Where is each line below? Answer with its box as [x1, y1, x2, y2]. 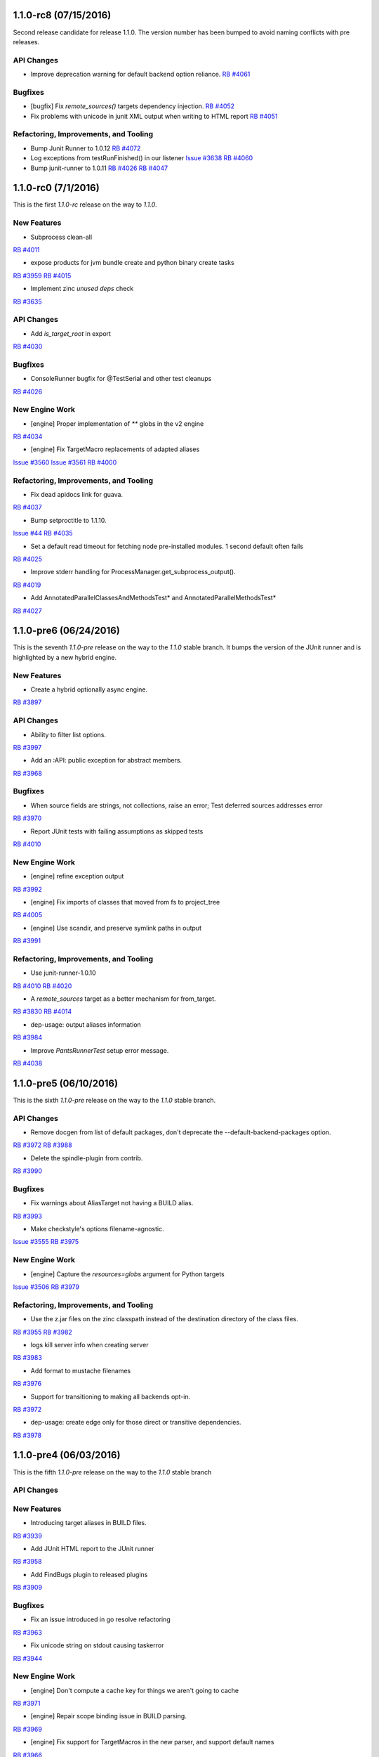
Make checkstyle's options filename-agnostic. [30, 1225, 164, 1233]
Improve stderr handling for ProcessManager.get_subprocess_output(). [30, 568, 236, 576]
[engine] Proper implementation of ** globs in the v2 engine [30, 419, 204, 428]
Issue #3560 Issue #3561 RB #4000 [13, 458, 117, 467]
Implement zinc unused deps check [30, 285, 134, 293]
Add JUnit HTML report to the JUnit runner [30, 1545, 154, 1553]
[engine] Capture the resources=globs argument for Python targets [30, 1269, 225, 1278]
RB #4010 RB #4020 [13, 981, 72, 990]
